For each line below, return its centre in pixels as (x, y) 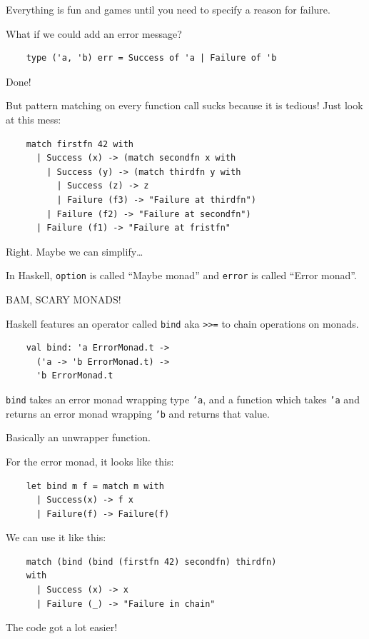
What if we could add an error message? (94, 33)
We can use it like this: (56, 537)
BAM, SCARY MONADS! (64, 299)
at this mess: (34, 119)
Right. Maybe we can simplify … (75, 251)
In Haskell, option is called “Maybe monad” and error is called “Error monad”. (181, 275)
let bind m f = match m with (95, 486)
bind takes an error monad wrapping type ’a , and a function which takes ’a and (183, 399)
